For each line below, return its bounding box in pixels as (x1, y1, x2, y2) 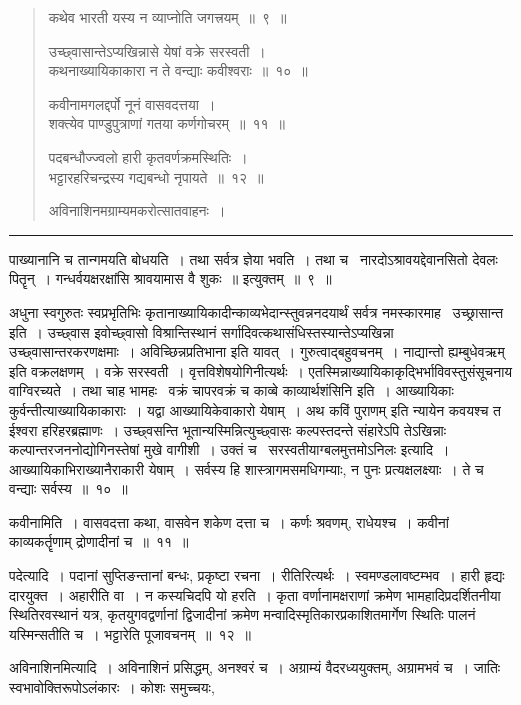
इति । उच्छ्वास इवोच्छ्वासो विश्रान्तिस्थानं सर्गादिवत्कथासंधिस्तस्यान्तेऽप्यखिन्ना (9, 321, 394, 342)
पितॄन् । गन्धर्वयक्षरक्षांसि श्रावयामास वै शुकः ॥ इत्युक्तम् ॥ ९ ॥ (9, 268, 332, 289)
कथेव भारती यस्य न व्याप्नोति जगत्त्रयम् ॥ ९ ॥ (48, 7, 287, 27)
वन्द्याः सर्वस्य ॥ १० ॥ (9, 478, 128, 499)
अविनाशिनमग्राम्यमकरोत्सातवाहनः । (48, 200, 226, 221)
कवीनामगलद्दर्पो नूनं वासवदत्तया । (48, 93, 216, 114)
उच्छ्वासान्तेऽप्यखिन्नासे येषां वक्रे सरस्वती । (48, 40, 266, 61)
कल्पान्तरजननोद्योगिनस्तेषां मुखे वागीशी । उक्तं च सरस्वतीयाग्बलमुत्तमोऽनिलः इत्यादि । (9, 439, 450, 460)
